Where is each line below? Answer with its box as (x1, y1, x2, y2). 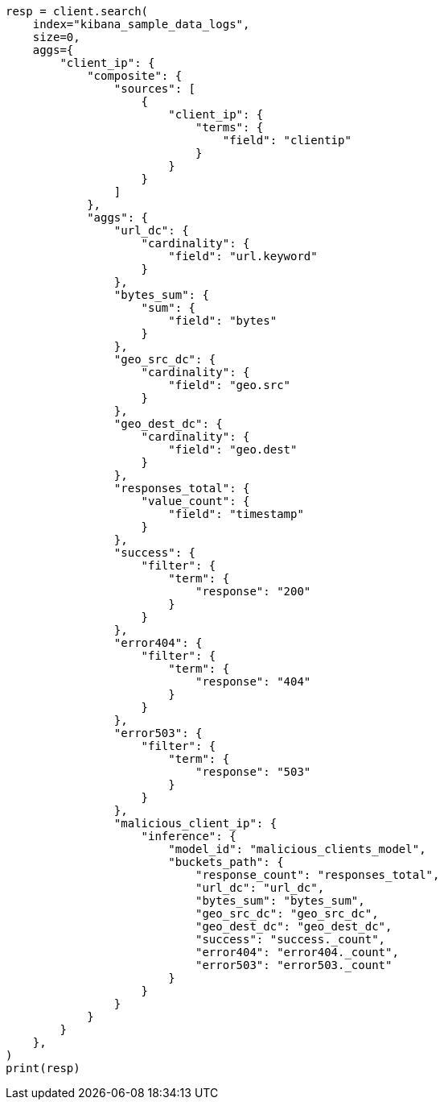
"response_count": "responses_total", (195, 868, 440, 881)
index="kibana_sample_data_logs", (32, 18, 250, 31)
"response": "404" (195, 675, 311, 688)
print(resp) (6, 1062, 80, 1075)
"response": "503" (195, 765, 311, 778)
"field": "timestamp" (168, 507, 304, 520)
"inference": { (141, 830, 236, 843)
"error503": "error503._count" (195, 959, 393, 971)
